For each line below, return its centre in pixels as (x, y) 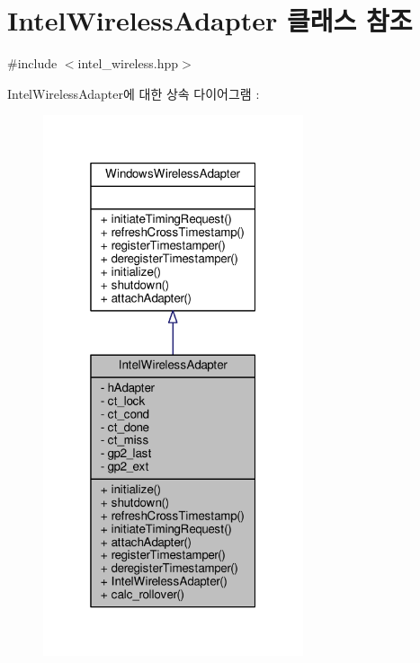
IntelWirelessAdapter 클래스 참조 (210, 20)
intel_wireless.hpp (128, 63)
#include (32, 63)
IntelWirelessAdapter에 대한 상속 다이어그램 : (134, 93)
